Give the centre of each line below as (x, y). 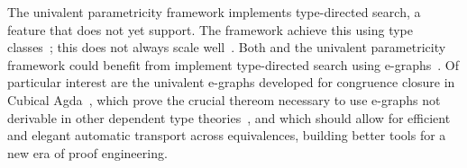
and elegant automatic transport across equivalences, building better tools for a (227, 135)
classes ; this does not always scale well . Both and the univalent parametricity (227, 47)
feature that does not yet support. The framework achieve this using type (211, 29)
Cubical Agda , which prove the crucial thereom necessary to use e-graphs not (224, 99)
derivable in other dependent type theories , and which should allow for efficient (229, 117)
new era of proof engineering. (87, 152)
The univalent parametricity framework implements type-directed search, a (214, 12)
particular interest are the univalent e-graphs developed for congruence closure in (231, 82)
